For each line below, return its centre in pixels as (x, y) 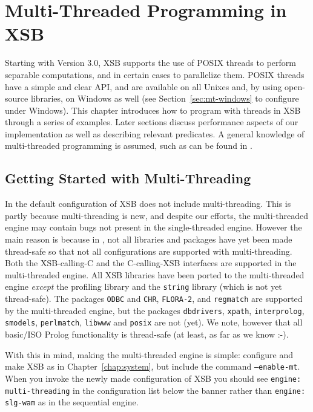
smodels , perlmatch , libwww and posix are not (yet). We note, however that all (154, 322)
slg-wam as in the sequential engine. (72, 402)
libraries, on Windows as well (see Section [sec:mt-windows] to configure (165, 98)
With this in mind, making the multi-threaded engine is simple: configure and (149, 354)
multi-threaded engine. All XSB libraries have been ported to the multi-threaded (155, 274)
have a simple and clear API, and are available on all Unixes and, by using (143, 86)
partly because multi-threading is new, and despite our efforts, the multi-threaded (157, 215)
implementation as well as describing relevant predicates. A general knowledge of (155, 133)
